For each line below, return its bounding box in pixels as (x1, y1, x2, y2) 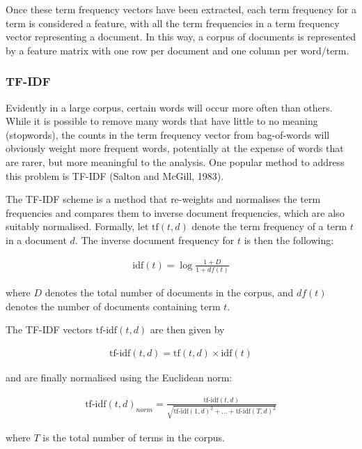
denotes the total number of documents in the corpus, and (45, 285, 294, 300)
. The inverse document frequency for (74, 232, 235, 247)
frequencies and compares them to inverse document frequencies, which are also (6, 205, 345, 220)
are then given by (150, 322, 225, 337)
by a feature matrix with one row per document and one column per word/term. (6, 43, 349, 57)
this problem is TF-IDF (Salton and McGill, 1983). (6, 168, 224, 183)
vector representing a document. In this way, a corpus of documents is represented (6, 29, 356, 44)
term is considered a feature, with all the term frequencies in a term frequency (6, 15, 340, 30)
